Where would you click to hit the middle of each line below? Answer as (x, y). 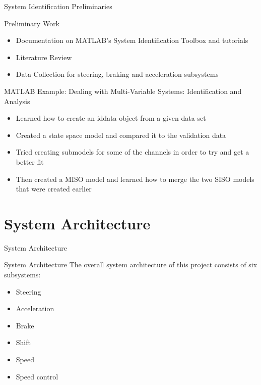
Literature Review (44, 57)
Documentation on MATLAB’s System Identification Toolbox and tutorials (132, 40)
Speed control (37, 376)
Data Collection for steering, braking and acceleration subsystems (117, 74)
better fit (30, 161)
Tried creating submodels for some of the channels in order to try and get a (133, 152)
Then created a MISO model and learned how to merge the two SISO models (135, 179)
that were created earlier (54, 189)
